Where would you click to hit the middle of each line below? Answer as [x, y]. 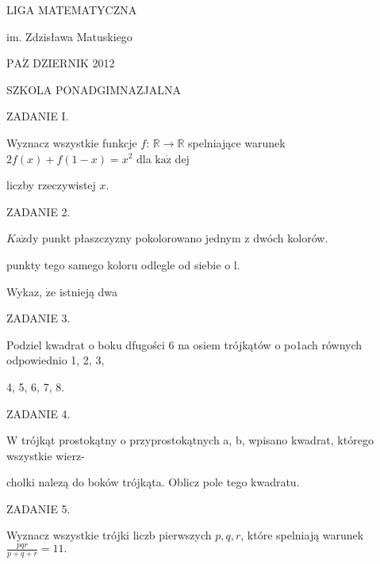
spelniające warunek [237, 142]
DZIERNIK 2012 [74, 63]
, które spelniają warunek [302, 535]
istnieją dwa [88, 291]
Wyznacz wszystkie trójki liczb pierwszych [109, 535]
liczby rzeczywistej [51, 185]
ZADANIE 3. [38, 318]
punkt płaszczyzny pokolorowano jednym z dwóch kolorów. [185, 238]
